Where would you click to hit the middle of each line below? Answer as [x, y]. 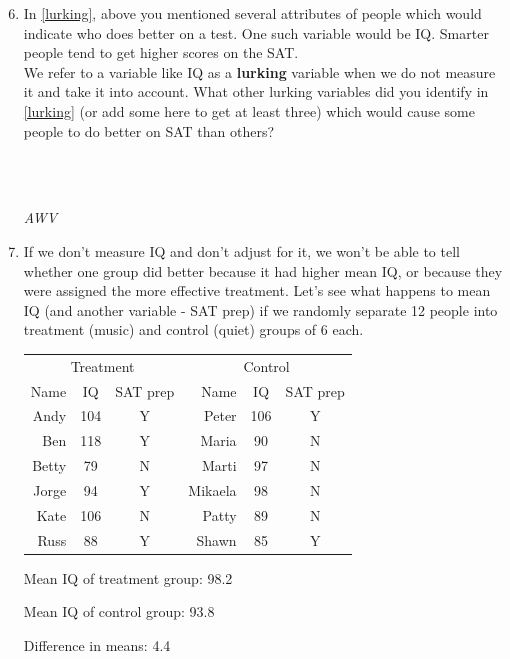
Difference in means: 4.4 [97, 644]
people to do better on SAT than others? [149, 130]
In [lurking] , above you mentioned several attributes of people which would [252, 13]
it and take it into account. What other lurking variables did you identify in [256, 91]
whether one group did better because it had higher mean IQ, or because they [263, 270]
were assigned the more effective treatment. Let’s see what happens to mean [257, 290]
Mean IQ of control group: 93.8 [119, 611]
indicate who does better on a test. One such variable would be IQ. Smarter [256, 32]
